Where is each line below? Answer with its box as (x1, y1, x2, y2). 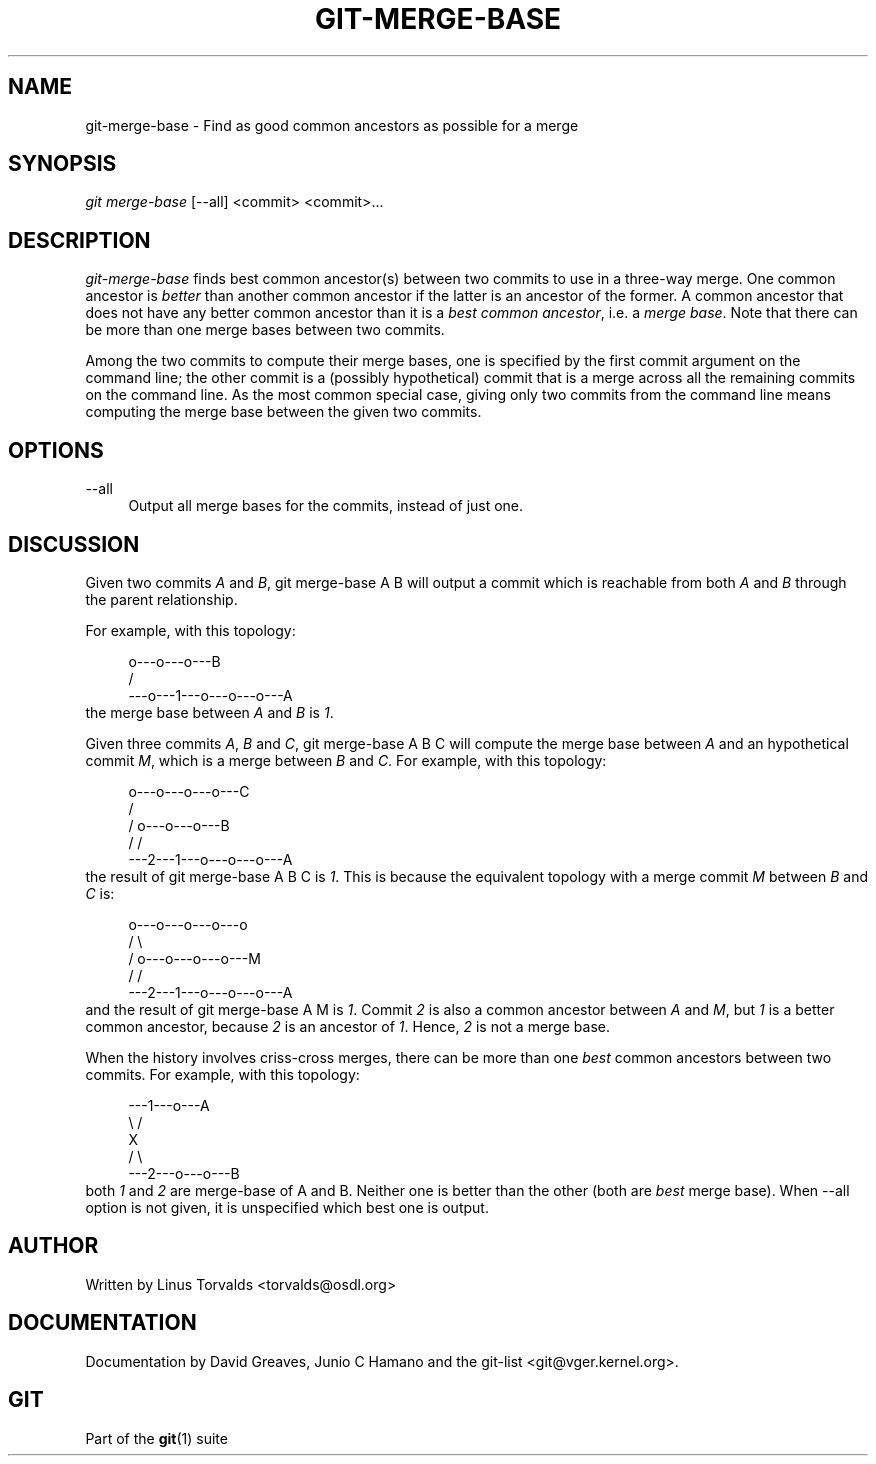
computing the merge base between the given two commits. (85, 403, 482, 421)
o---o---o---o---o (128, 915, 248, 933)
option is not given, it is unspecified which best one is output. (85, 1198, 489, 1216)
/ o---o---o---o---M (128, 949, 261, 967)
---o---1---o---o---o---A (128, 686, 293, 704)
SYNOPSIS (8, 151, 117, 177)
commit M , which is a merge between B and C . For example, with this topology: (85, 751, 607, 769)
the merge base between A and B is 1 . (85, 703, 334, 721)
